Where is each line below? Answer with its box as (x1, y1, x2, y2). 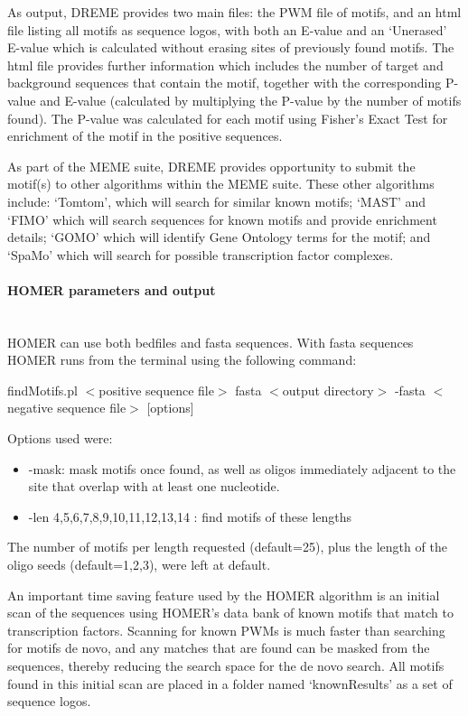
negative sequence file (7, 398, 126, 417)
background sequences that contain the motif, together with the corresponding (7, 73, 442, 92)
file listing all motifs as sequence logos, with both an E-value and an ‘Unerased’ (7, 20, 447, 39)
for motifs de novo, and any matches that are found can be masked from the (7, 638, 430, 657)
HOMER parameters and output (7, 280, 216, 299)
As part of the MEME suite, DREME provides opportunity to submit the (7, 156, 416, 175)
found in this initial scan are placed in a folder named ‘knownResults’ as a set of (7, 674, 453, 693)
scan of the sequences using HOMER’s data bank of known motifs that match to (7, 603, 454, 622)
